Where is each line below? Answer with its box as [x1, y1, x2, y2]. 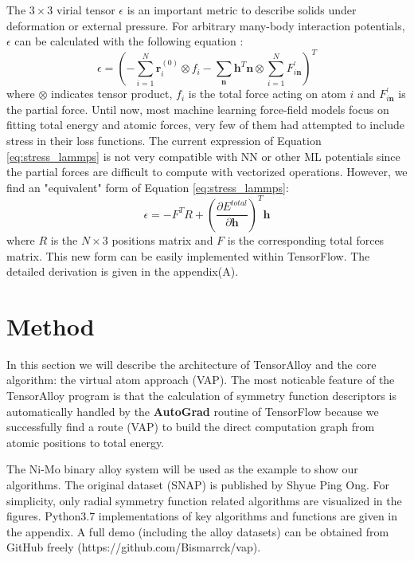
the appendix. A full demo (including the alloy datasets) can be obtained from [6, 523, 389, 539]
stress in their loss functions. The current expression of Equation [6, 132, 322, 149]
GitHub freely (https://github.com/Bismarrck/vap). [6, 539, 261, 555]
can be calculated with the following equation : [14, 33, 244, 49]
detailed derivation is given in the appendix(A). [6, 263, 239, 280]
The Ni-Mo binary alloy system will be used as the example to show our [6, 461, 358, 477]
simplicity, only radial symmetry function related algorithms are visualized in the [6, 492, 402, 508]
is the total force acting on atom [188, 85, 346, 102]
